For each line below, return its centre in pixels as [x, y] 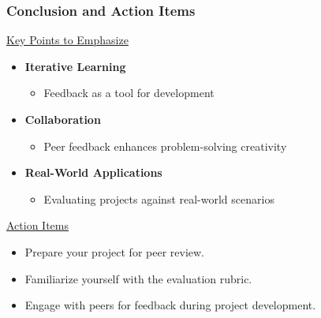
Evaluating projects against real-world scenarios [159, 198]
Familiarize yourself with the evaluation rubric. [138, 278]
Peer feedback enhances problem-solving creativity [165, 146]
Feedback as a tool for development [129, 93]
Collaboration [63, 119]
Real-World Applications [93, 172]
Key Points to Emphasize [67, 40]
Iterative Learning [75, 66]
